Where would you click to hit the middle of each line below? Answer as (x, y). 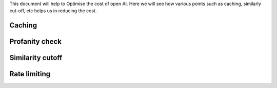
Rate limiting (30, 74)
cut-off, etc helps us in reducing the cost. (53, 11)
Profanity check (35, 41)
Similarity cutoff (36, 58)
